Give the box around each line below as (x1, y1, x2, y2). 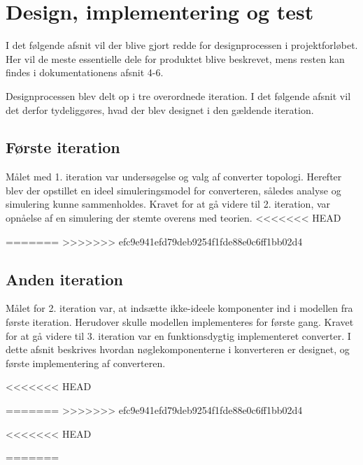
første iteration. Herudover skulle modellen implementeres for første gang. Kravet (6, 315, 354, 329)
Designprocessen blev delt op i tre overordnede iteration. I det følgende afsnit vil (6, 88, 351, 103)
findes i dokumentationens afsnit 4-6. (6, 65, 164, 80)
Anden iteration (6, 268, 124, 289)
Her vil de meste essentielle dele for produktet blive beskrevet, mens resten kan (6, 51, 345, 66)
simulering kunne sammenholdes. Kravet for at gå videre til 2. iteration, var (6, 196, 331, 211)
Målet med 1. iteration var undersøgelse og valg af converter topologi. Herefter (6, 169, 342, 184)
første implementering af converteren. (6, 355, 166, 370)
